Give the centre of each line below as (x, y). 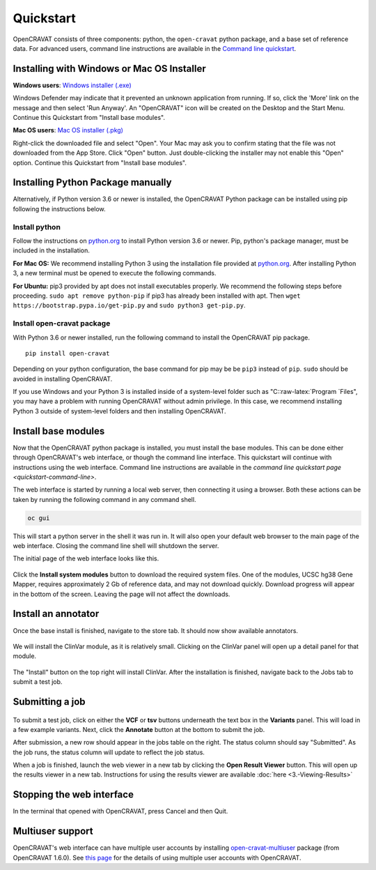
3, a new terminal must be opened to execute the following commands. (115, 273)
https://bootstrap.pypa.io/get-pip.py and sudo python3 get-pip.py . (129, 305)
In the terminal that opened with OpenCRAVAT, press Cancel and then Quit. (120, 811)
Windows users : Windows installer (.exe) (72, 85)
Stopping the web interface (73, 795)
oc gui (39, 518)
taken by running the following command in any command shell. (104, 499)
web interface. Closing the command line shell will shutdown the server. (116, 546)
